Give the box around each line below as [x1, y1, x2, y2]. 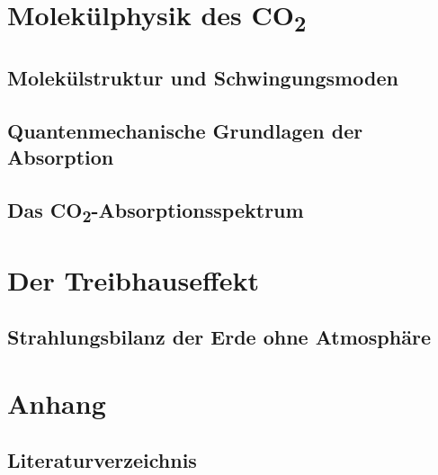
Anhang [7, 384, 106, 421]
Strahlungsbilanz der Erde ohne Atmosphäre [7, 323, 431, 351]
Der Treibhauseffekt [7, 261, 259, 298]
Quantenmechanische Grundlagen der [7, 116, 363, 144]
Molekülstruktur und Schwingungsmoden [7, 63, 398, 91]
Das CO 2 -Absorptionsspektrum [7, 195, 304, 227]
